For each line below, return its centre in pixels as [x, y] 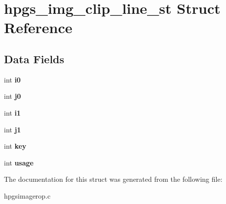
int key [15, 146]
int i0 [12, 79]
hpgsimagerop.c [27, 195]
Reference [38, 27]
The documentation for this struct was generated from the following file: [113, 179]
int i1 [12, 112]
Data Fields [34, 59]
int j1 [13, 129]
